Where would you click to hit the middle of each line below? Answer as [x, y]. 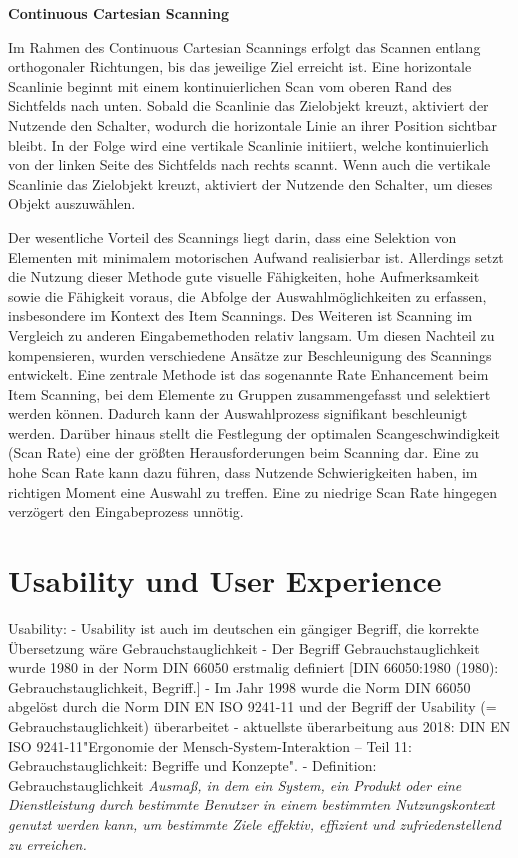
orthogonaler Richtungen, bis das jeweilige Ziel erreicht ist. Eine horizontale [240, 66]
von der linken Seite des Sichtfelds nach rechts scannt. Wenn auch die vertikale [249, 164]
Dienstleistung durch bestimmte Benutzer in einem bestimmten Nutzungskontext [251, 804]
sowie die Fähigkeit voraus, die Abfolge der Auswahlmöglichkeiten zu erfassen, [247, 295]
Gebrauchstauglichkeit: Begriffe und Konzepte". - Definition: [192, 765]
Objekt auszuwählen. [72, 203]
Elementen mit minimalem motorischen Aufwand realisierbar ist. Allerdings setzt [256, 256]
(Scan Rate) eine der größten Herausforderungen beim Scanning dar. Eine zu [243, 452]
